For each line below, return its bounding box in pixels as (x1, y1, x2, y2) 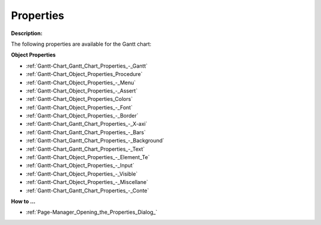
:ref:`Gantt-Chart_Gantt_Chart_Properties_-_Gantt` (26, 62, 148, 69)
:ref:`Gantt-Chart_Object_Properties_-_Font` (26, 104, 133, 111)
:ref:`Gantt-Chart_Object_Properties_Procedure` (26, 71, 143, 78)
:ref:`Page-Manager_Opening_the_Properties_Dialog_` (26, 208, 158, 216)
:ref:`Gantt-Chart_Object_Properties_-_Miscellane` (26, 179, 149, 186)
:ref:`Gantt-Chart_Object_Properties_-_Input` (26, 162, 135, 169)
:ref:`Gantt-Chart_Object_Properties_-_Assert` (26, 87, 138, 94)
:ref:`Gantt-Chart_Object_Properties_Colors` (26, 96, 133, 103)
